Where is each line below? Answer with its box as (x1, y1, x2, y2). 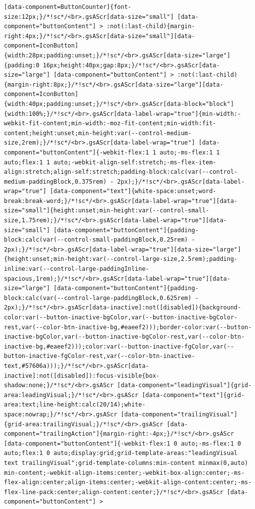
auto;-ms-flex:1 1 (159, 149, 220, 156)
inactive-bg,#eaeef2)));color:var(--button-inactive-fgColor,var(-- (4, 343, 234, 350)
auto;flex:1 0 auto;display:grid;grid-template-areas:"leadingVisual (4, 450, 238, 457)
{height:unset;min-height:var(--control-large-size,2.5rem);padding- (4, 255, 238, 263)
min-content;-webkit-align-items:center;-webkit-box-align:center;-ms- (4, 469, 245, 476)
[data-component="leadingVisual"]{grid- (117, 382, 252, 389)
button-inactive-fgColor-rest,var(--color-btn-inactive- (4, 353, 195, 360)
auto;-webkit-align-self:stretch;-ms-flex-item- (53, 158, 216, 166)
